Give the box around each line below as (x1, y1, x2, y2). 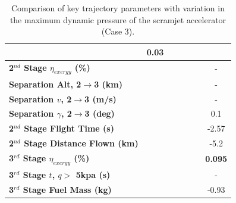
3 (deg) (84, 107, 115, 120)
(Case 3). (101, 25, 135, 38)
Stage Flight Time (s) (24, 122, 114, 135)
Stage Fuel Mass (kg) (23, 183, 112, 195)
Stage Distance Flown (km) (24, 137, 139, 149)
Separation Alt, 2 (9, 77, 81, 90)
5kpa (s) (75, 168, 111, 180)
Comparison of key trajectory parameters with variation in (11, 2, 225, 14)
